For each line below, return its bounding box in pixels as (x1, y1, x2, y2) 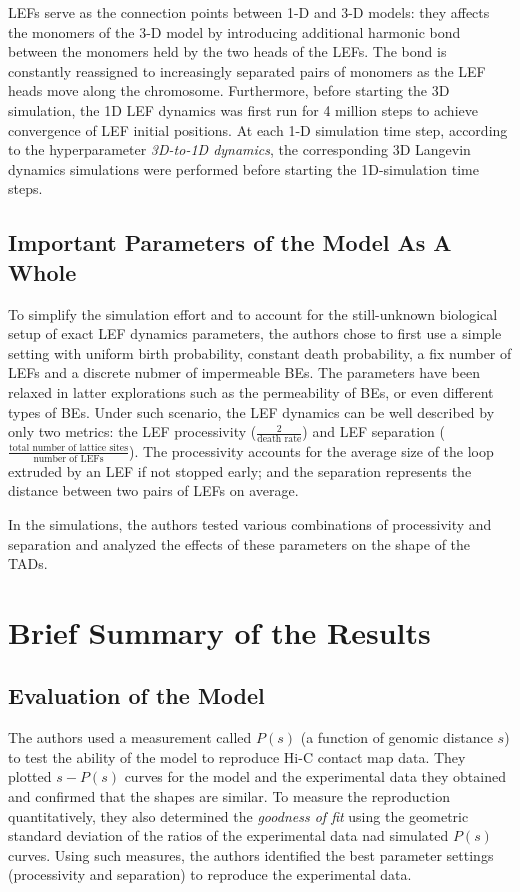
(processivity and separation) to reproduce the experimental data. (8, 864, 412, 885)
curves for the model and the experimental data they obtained (124, 766, 506, 787)
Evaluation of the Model (8, 680, 265, 711)
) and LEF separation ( (302, 421, 445, 442)
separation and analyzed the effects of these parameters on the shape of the (8, 533, 471, 554)
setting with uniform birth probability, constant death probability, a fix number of (8, 342, 512, 363)
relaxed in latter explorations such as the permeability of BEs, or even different (8, 381, 494, 402)
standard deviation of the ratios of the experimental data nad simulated (8, 825, 449, 846)
